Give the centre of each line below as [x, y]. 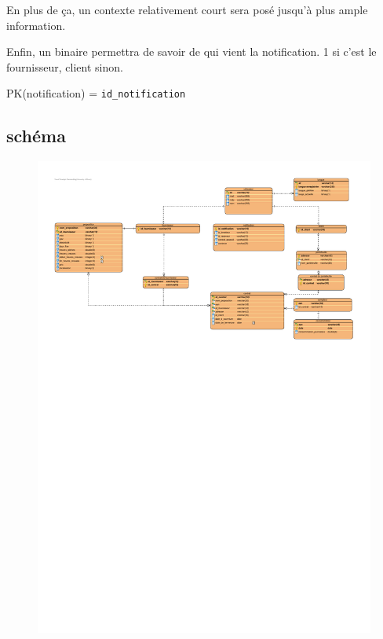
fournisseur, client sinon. [65, 66]
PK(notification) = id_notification [96, 93]
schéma [36, 136]
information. [36, 25]
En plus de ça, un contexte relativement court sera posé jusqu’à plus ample [187, 9]
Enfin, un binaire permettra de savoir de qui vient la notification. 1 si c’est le [191, 51]
